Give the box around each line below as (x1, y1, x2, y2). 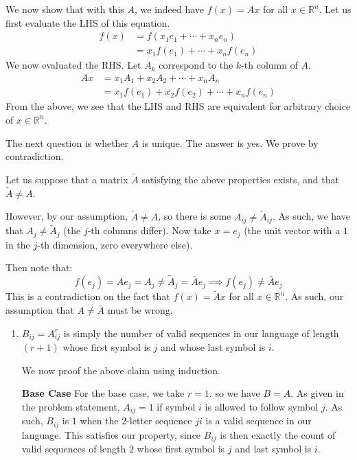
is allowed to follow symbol (205, 400, 319, 414)
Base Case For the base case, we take (21, 386, 185, 400)
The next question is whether (5, 135, 129, 150)
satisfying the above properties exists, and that (141, 172, 339, 186)
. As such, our (285, 289, 344, 303)
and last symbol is (235, 441, 312, 456)
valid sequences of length (21, 441, 126, 456)
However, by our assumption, (5, 209, 128, 223)
